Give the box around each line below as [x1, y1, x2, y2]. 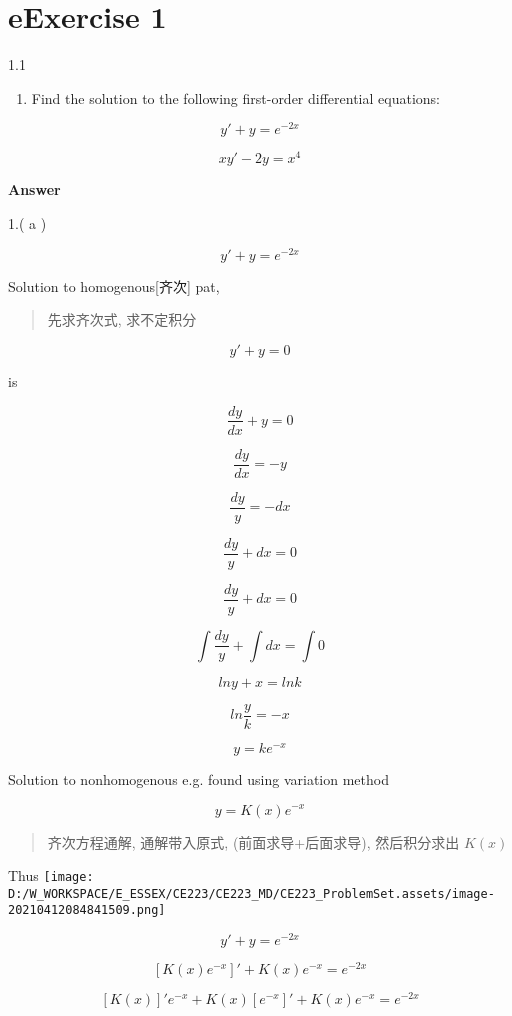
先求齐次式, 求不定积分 [47, 309, 197, 330]
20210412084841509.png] [8, 903, 166, 918]
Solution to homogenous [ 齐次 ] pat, [8, 275, 220, 296]
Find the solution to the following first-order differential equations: [31, 87, 440, 108]
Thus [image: [8, 865, 94, 886]
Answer [8, 179, 61, 200]
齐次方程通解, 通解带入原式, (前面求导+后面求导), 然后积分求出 [47, 831, 460, 852]
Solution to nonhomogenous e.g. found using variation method [8, 768, 389, 789]
